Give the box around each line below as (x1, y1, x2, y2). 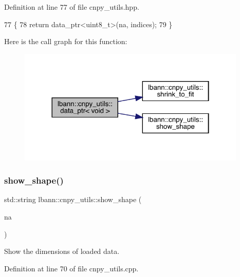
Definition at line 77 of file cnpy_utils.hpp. (4, 2, 139, 12)
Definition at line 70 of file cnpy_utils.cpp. (4, 263, 139, 273)
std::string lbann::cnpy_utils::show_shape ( (4, 194, 142, 205)
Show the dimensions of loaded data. (4, 246, 120, 256)
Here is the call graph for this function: (4, 36, 127, 47)
